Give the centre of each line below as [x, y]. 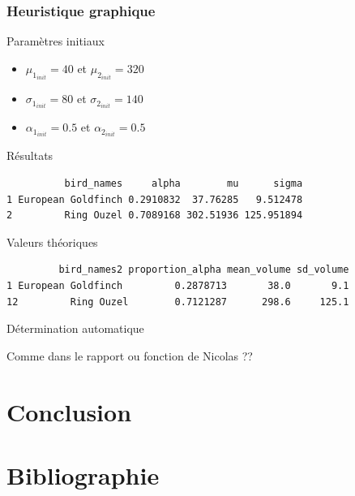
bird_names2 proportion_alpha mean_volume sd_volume [204, 270]
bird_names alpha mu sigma [184, 184]
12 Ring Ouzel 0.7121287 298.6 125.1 [178, 302]
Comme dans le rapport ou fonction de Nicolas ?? [130, 355]
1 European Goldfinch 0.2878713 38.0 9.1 [178, 286]
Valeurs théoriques [52, 242]
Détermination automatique [75, 328]
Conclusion [69, 411]
